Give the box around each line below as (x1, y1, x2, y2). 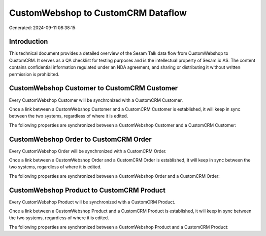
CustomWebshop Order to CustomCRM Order (9, 135, 152, 143)
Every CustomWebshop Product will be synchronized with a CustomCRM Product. (9, 199, 176, 205)
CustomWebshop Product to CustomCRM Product (9, 186, 166, 195)
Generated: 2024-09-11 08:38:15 (9, 25, 76, 31)
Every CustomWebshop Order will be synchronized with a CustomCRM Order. (9, 148, 167, 154)
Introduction (9, 38, 48, 46)
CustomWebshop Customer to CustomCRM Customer (9, 84, 178, 92)
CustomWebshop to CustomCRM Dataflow (9, 7, 187, 18)
